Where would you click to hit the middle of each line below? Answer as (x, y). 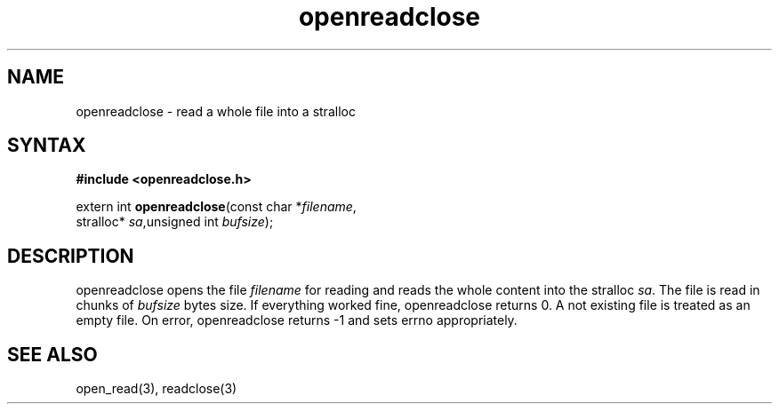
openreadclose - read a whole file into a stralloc (216, 111)
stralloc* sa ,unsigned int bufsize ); (175, 222)
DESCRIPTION (71, 256)
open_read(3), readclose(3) (157, 389)
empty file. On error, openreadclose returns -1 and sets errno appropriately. (297, 320)
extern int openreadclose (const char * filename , (216, 207)
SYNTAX (47, 146)
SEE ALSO (52, 354)
